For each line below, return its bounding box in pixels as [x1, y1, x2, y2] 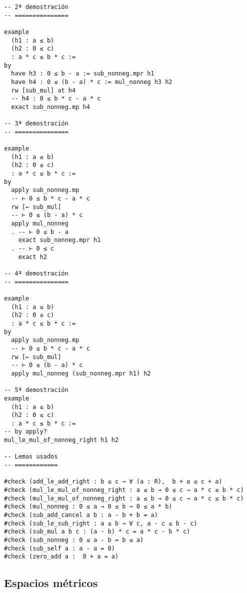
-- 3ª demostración [4, 120, 68, 127]
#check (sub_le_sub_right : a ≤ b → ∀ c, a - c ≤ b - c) [4, 519, 197, 527]
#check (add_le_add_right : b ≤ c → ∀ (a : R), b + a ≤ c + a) [4, 478, 222, 485]
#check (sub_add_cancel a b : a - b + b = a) [4, 511, 158, 519]
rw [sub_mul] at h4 [11, 86, 76, 94]
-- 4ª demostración [4, 270, 68, 277]
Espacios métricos [4, 575, 98, 590]
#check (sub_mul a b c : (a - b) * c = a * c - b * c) [4, 528, 190, 535]
